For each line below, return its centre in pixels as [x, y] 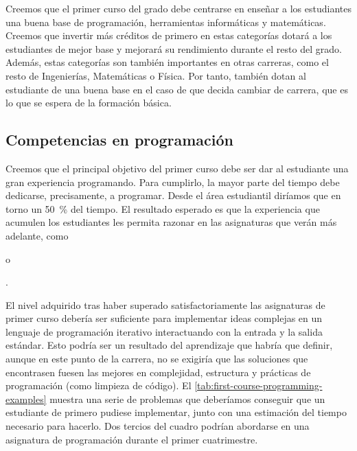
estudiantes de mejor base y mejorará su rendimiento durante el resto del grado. [174, 48]
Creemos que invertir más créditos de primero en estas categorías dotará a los [169, 35]
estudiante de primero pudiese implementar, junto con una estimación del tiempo [176, 412]
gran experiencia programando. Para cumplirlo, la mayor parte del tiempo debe [173, 182]
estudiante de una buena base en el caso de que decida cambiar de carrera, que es [177, 89]
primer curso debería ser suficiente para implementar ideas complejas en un [164, 318]
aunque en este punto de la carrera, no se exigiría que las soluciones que [157, 359]
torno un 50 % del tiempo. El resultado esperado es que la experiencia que [163, 208]
